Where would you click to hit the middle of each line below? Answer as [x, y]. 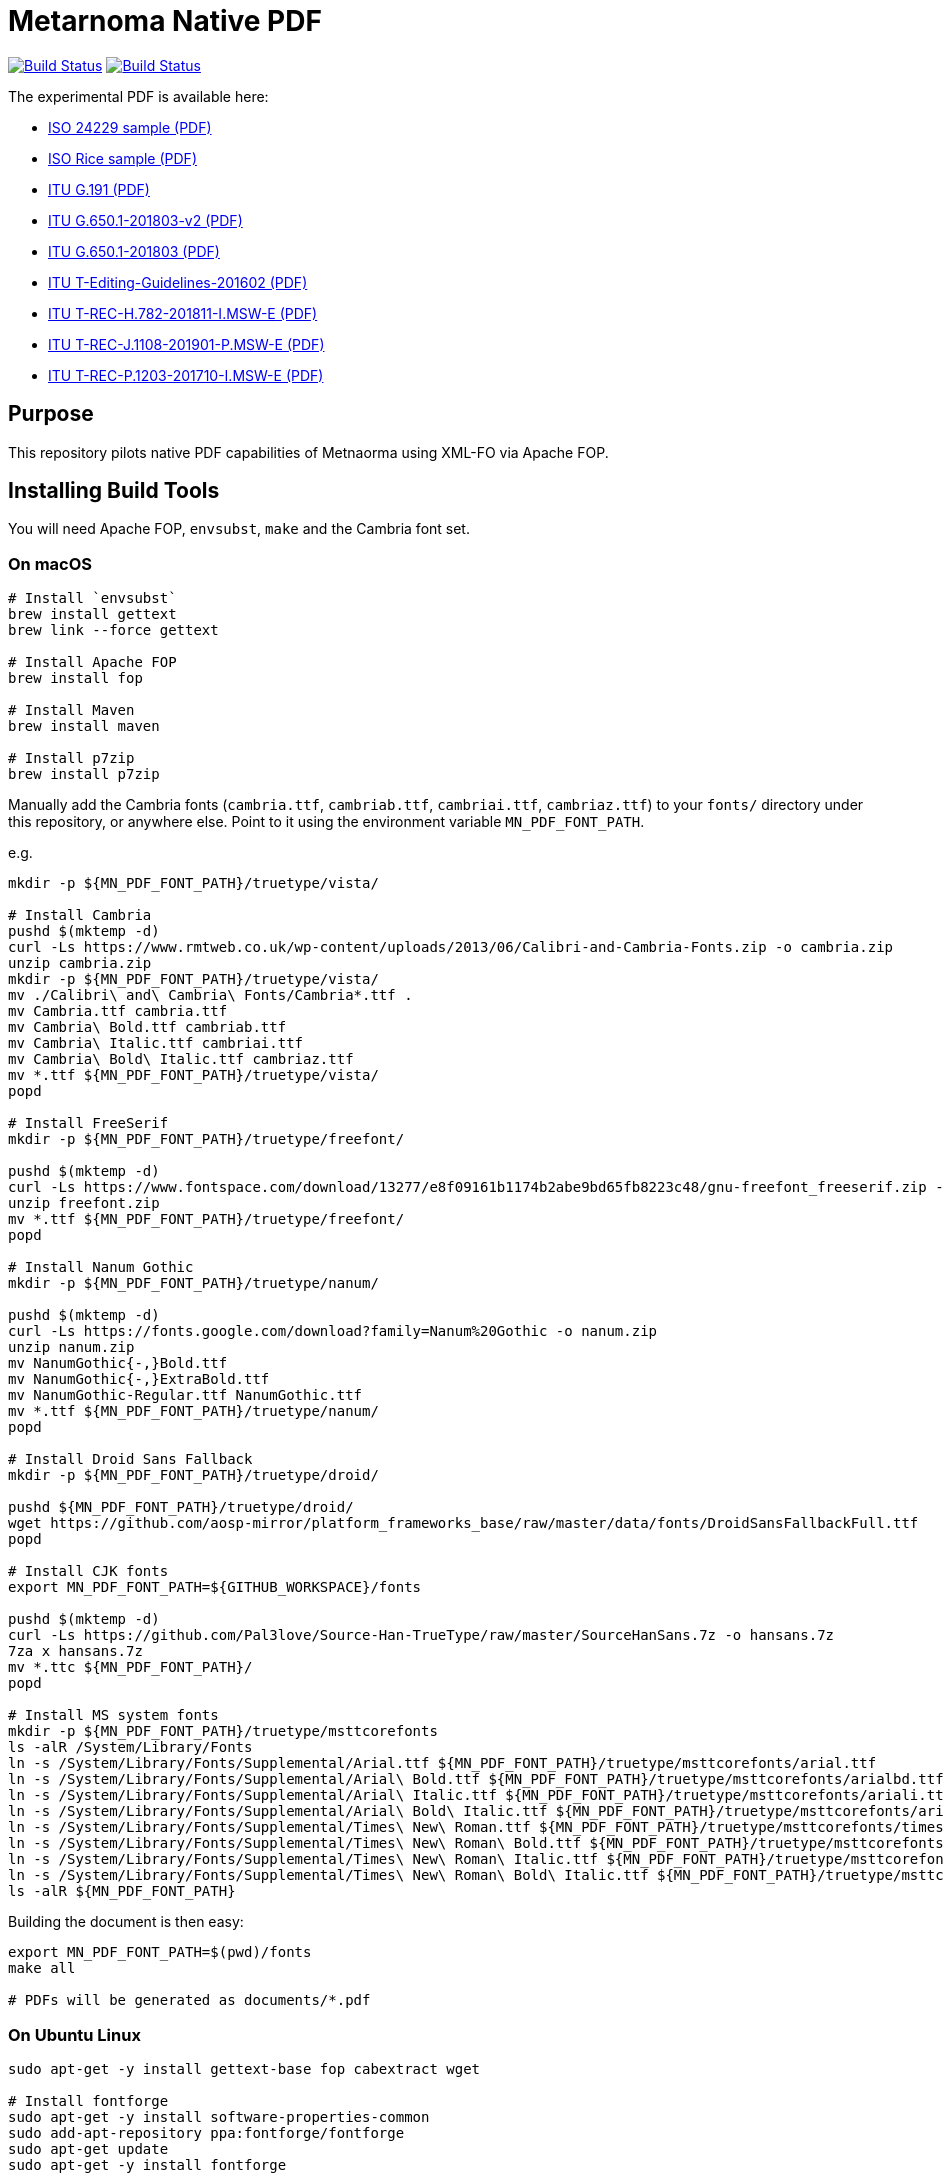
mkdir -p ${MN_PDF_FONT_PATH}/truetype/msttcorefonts [223, 1731]
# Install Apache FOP [92, 662]
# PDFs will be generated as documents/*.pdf [189, 2000]
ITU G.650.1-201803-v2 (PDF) [145, 220]
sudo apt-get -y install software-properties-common [219, 2116]
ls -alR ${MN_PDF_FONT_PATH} [122, 1891]
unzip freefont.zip [84, 1203]
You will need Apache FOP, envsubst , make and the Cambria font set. [239, 529]
